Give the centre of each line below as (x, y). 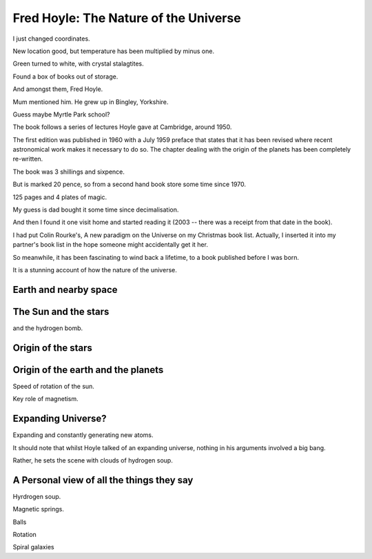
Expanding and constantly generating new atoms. (83, 435)
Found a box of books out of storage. (65, 77)
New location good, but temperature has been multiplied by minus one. (114, 51)
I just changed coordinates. (51, 39)
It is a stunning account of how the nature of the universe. (95, 270)
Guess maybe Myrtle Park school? (61, 114)
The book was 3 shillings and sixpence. (69, 172)
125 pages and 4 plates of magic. (60, 197)
